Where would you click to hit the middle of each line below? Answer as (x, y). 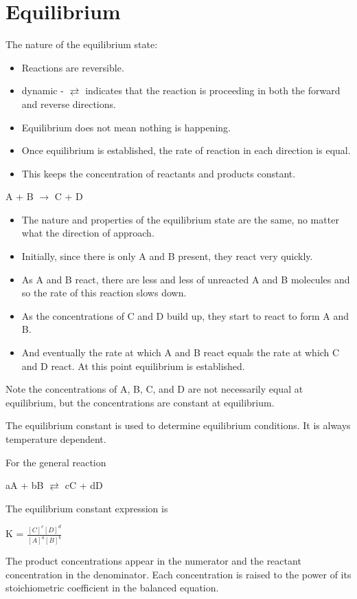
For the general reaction (56, 462)
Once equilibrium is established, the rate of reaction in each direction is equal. (186, 150)
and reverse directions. (69, 104)
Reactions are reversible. (73, 67)
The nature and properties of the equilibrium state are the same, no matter (180, 219)
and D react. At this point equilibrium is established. (133, 366)
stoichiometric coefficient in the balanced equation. (112, 588)
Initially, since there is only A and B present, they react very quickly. (167, 256)
